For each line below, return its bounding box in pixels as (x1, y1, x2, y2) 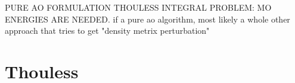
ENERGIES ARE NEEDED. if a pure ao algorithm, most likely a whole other (5, 12, 290, 25)
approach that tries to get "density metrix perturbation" (5, 24, 210, 37)
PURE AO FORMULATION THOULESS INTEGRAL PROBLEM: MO (5, 1, 272, 13)
